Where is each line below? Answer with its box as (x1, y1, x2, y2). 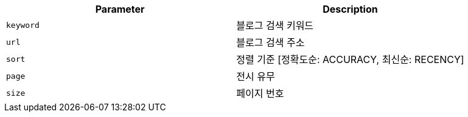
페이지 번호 (236, 87, 284, 99)
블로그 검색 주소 (236, 36, 305, 48)
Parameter (95, 3, 145, 15)
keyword (6, 20, 40, 30)
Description (323, 3, 378, 15)
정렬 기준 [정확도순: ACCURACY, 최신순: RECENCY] (236, 53, 464, 65)
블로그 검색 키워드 (236, 19, 314, 32)
